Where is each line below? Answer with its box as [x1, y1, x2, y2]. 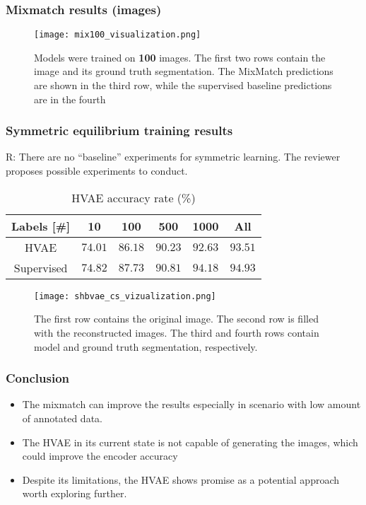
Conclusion [6, 369, 69, 387]
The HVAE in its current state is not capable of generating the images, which [22, 434, 358, 449]
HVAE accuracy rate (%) [71, 189, 196, 206]
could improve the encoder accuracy [22, 448, 178, 463]
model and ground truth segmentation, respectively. [34, 339, 258, 354]
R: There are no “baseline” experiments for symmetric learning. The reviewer [6, 149, 341, 164]
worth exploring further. [22, 486, 127, 501]
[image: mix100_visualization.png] [34, 30, 201, 40]
